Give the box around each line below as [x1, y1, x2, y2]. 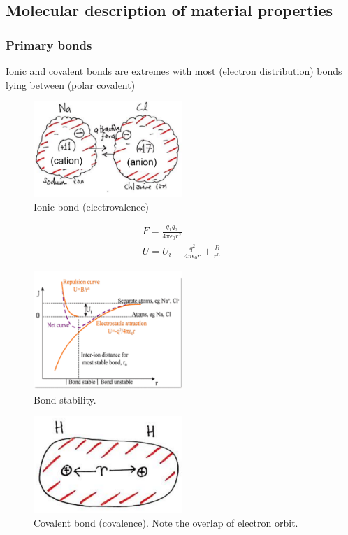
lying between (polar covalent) [6, 77, 136, 92]
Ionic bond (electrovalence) [34, 199, 149, 213]
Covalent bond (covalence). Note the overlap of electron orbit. [34, 515, 298, 529]
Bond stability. [34, 392, 96, 406]
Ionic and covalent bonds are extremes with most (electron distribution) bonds [6, 64, 342, 78]
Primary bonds [6, 36, 92, 53]
